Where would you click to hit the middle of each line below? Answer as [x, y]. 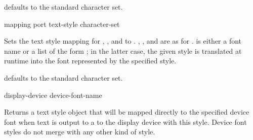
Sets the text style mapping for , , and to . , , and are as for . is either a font [123, 41]
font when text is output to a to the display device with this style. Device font [125, 121]
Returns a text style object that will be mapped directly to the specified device [127, 112]
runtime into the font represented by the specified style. [90, 61]
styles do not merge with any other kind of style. [80, 132]
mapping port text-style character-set [62, 24]
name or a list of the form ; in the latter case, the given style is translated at [123, 50]
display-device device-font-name [53, 95]
